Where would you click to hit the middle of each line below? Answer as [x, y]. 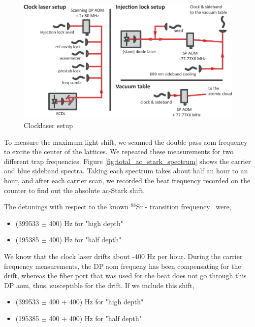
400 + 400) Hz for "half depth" [95, 318]
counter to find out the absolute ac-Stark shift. [75, 190]
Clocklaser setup [48, 125]
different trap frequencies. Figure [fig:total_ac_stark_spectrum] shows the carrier [127, 161]
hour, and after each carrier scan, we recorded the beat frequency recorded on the [127, 180]
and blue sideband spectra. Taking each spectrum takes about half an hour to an [126, 171]
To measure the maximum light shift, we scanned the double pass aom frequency [126, 142]
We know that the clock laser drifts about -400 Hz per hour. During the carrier [123, 256]
